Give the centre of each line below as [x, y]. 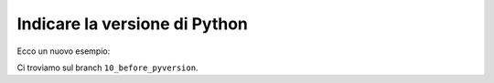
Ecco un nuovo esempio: [64, 51]
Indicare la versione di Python [133, 24]
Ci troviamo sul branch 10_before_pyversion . [107, 67]
